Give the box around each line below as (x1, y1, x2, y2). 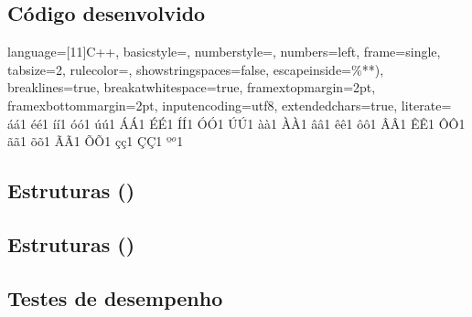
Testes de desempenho (7, 283, 223, 312)
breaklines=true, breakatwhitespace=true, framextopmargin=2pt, (7, 78, 376, 97)
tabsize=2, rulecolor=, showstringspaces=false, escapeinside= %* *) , (7, 59, 384, 79)
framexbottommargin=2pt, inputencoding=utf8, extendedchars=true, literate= (7, 95, 452, 114)
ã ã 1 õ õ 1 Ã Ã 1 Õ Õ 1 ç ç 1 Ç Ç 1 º (7, 132, 172, 151)
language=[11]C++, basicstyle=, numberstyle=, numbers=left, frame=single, (7, 42, 441, 61)
